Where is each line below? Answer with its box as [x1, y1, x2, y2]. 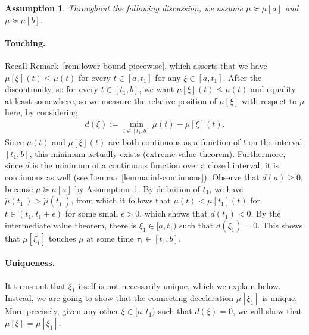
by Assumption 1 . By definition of [74, 182, 200, 195]
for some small [65, 207, 118, 220]
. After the [223, 71, 262, 83]
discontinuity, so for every [5, 83, 98, 95]
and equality [250, 83, 296, 95]
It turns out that [5, 279, 66, 292]
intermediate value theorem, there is [5, 218, 137, 231]
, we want [139, 83, 174, 95]
